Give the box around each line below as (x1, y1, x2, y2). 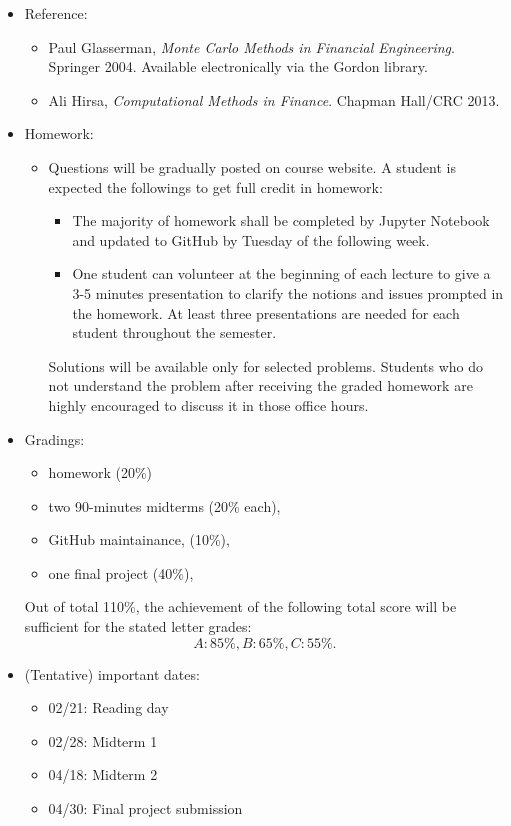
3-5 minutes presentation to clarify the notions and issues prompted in (72, 282, 504, 303)
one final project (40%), (48, 562, 194, 583)
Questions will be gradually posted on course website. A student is (48, 156, 456, 177)
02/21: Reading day (48, 697, 169, 718)
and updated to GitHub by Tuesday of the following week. (72, 229, 430, 250)
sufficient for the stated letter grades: (24, 616, 252, 637)
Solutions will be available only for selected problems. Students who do (48, 355, 483, 376)
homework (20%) (48, 462, 153, 483)
